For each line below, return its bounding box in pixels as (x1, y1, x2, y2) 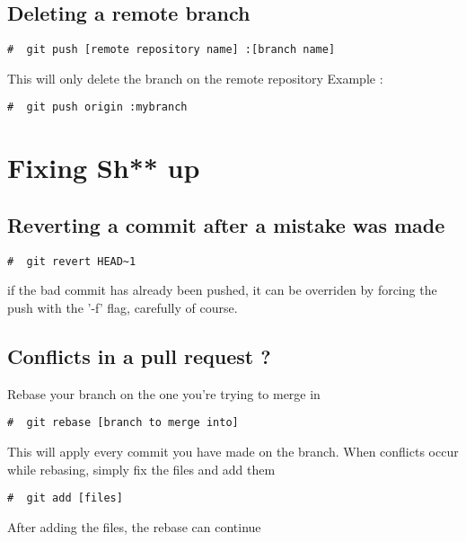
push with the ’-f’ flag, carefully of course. (7, 298, 238, 316)
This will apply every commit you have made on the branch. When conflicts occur (7, 441, 459, 460)
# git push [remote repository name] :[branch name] (7, 43, 336, 57)
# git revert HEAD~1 (7, 254, 136, 268)
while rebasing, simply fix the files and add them (7, 459, 276, 478)
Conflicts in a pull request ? (7, 342, 271, 369)
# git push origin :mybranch (7, 101, 188, 114)
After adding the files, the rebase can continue (7, 517, 261, 536)
